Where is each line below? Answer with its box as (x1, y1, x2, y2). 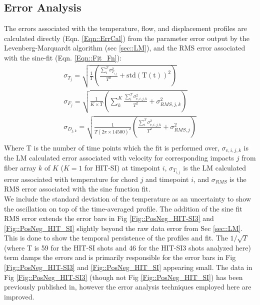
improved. (4, 291, 34, 301)
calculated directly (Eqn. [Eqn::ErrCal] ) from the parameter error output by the (4, 32, 250, 43)
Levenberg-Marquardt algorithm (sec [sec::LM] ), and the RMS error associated (4, 42, 245, 53)
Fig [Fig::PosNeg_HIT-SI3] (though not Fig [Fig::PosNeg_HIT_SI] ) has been (4, 271, 243, 282)
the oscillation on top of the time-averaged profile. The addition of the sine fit (4, 203, 242, 213)
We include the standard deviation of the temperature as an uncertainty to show (4, 193, 251, 203)
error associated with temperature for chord (4, 173, 138, 184)
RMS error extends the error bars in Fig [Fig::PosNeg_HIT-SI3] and (4, 213, 214, 223)
